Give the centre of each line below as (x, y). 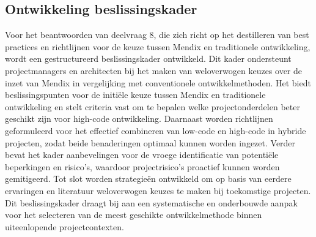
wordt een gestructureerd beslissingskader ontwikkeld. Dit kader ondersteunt (148, 58)
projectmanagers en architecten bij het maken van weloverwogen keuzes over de (153, 70)
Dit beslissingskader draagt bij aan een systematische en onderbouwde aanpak (151, 202)
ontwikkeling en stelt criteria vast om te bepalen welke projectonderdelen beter (152, 106)
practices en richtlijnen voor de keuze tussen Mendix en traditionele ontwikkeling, (158, 46)
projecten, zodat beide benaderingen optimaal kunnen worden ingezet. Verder (150, 142)
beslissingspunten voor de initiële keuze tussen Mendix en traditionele (135, 95)
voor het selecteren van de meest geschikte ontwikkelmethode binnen (134, 215)
